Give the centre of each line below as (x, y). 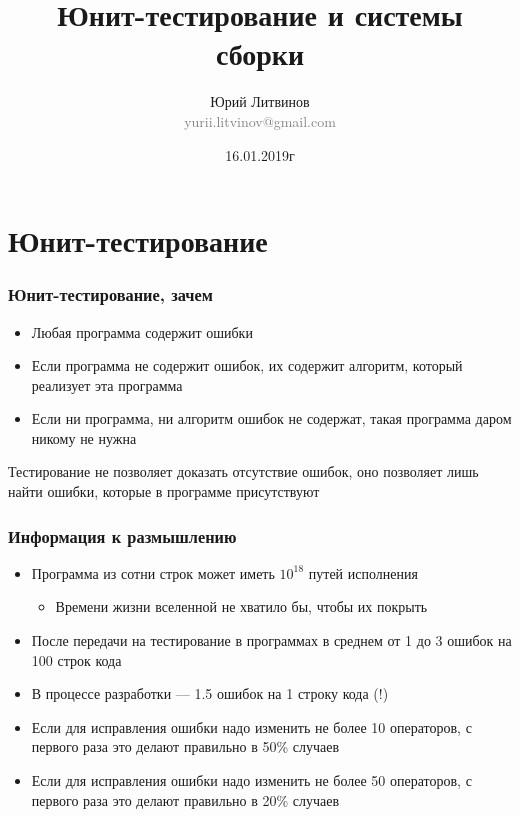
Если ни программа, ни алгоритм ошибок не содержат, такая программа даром (271, 418)
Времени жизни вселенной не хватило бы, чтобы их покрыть (241, 606)
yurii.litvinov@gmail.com (260, 120)
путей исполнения (363, 572)
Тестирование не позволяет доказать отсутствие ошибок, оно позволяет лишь (243, 471)
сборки (260, 53)
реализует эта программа (107, 384)
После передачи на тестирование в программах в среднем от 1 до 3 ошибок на (271, 640)
